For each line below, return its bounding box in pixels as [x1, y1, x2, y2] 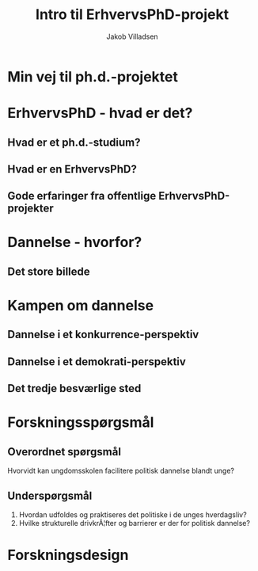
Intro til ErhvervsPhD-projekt [35, 6, 230, 24]
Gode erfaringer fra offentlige [7, 189, 157, 203]
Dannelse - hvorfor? [7, 234, 142, 251]
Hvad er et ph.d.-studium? [7, 135, 141, 149]
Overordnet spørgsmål [7, 445, 122, 459]
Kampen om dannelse [7, 297, 154, 314]
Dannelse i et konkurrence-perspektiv [7, 328, 199, 341]
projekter [7, 202, 55, 215]
